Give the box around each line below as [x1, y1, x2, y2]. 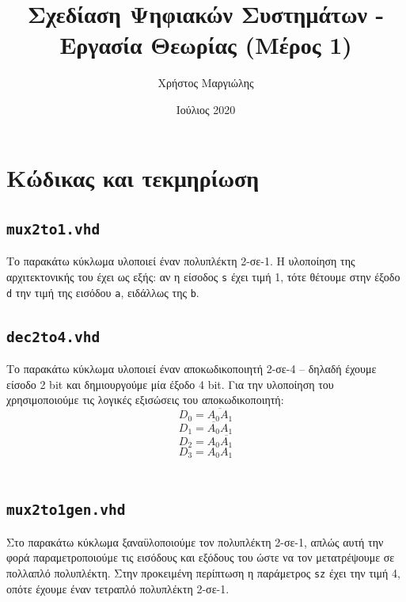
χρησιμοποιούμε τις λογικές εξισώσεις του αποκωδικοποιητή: [6, 391, 284, 408]
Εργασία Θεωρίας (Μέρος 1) [59, 29, 352, 61]
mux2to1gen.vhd [6, 501, 126, 519]
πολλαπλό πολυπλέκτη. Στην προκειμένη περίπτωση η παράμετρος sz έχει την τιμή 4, [6, 564, 400, 581]
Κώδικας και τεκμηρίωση [6, 161, 260, 193]
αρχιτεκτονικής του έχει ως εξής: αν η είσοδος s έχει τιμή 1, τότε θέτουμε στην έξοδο [6, 269, 400, 285]
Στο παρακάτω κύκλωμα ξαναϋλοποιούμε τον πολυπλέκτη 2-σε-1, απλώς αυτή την [6, 533, 384, 550]
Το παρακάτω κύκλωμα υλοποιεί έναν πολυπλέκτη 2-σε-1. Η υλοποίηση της [6, 253, 355, 269]
